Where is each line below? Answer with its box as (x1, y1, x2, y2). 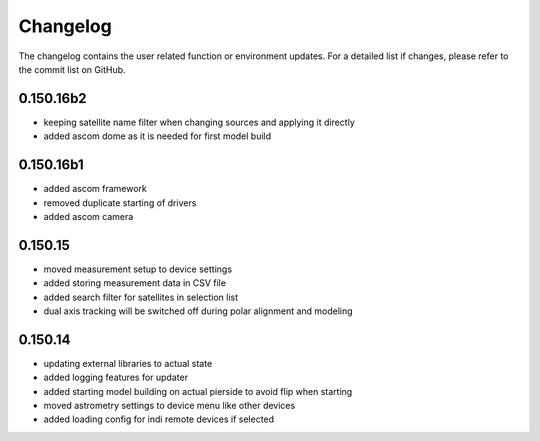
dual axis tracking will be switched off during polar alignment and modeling (43, 305, 354, 317)
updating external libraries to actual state (43, 357, 213, 369)
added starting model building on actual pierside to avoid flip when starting (43, 385, 353, 397)
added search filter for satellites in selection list (43, 291, 239, 303)
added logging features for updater (43, 371, 189, 384)
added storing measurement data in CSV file (43, 277, 227, 289)
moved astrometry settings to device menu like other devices (43, 400, 296, 412)
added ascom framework (43, 183, 147, 195)
